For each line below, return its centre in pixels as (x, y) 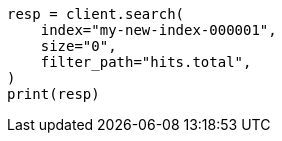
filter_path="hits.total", (146, 62)
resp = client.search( (96, 14)
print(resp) (53, 94)
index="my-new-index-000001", (158, 30)
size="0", (78, 46)
